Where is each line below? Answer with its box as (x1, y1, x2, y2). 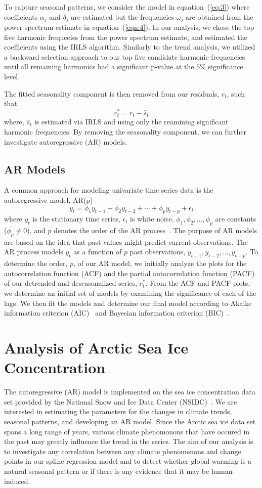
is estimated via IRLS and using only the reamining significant (34, 116, 229, 127)
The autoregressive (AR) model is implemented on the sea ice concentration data (4, 386, 255, 397)
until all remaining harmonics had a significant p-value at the (4, 61, 194, 72)
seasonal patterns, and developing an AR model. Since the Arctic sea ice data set (4, 416, 256, 426)
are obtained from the (186, 11, 253, 22)
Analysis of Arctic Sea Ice (4, 337, 189, 358)
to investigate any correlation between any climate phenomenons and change (4, 446, 241, 456)
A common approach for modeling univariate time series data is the (4, 185, 213, 195)
